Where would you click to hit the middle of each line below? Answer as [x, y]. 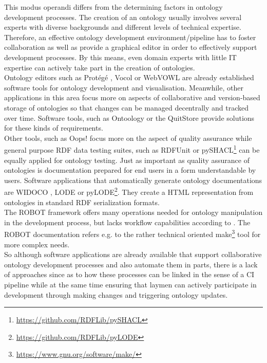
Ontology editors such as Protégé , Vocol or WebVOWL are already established [129, 77]
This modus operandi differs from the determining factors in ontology [113, 7]
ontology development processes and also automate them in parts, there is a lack [131, 264]
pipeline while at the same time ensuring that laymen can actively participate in [130, 284]
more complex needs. [37, 244]
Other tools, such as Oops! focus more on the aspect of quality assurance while [128, 138]
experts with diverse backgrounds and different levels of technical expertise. [123, 27]
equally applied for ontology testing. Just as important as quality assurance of [127, 160]
